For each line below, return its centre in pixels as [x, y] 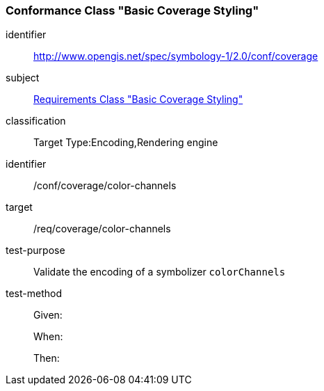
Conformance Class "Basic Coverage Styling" [132, 10]
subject [23, 78]
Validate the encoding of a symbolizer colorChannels [160, 272]
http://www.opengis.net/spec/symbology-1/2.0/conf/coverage [176, 56]
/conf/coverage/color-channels [105, 186]
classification [36, 121]
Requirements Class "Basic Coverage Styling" [138, 99]
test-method [34, 294]
